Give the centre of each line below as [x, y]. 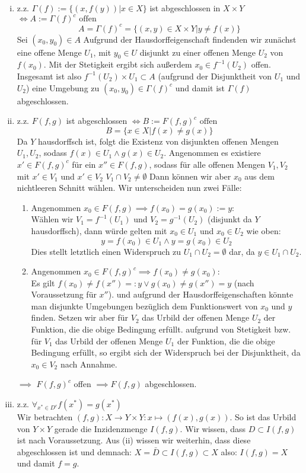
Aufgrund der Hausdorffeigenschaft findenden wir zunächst [190, 39]
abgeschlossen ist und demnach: [74, 451]
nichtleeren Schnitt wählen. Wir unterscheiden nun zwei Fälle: [129, 188]
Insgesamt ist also [49, 76]
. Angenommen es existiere [212, 153]
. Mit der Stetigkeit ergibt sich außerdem [118, 64]
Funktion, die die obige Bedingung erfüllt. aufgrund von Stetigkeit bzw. [161, 329]
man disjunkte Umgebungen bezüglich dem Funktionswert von [144, 306]
